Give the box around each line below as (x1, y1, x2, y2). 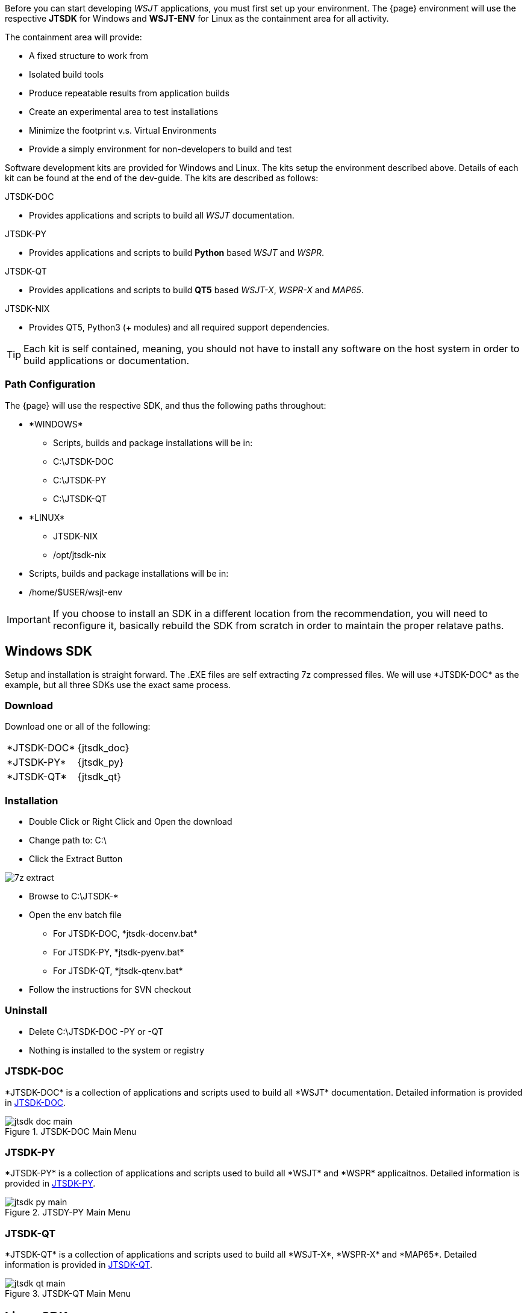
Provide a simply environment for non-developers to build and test (29, 144, 292, 154)
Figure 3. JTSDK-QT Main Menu (5, 1288, 131, 1299)
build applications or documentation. (23, 355, 189, 367)
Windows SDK (5, 644, 92, 659)
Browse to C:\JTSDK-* (29, 891, 119, 902)
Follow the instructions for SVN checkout (29, 984, 192, 995)
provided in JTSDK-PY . (5, 1178, 96, 1189)
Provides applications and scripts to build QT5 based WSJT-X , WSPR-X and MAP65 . (29, 285, 364, 295)
